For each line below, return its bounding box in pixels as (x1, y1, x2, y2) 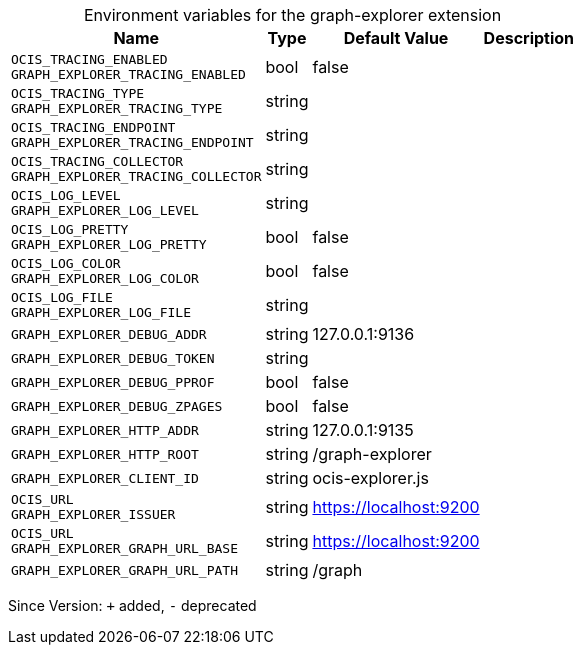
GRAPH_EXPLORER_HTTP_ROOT (11, 446, 199, 462)
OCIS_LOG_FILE (11, 290, 113, 305)
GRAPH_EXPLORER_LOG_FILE (11, 305, 192, 320)
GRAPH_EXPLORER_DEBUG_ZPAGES (11, 398, 223, 414)
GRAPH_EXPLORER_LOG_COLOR (11, 271, 199, 286)
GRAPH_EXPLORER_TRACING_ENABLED (11, 67, 246, 82)
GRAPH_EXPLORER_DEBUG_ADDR (11, 326, 207, 342)
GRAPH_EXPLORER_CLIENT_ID (11, 470, 199, 486)
